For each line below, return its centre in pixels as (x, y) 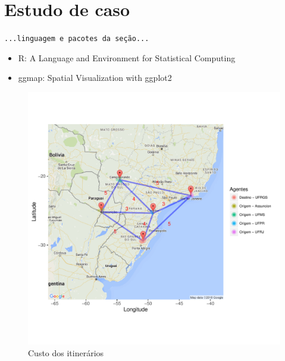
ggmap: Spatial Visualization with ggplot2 (95, 78)
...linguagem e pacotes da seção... (77, 39)
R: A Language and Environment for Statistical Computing (127, 57)
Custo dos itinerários (66, 352)
